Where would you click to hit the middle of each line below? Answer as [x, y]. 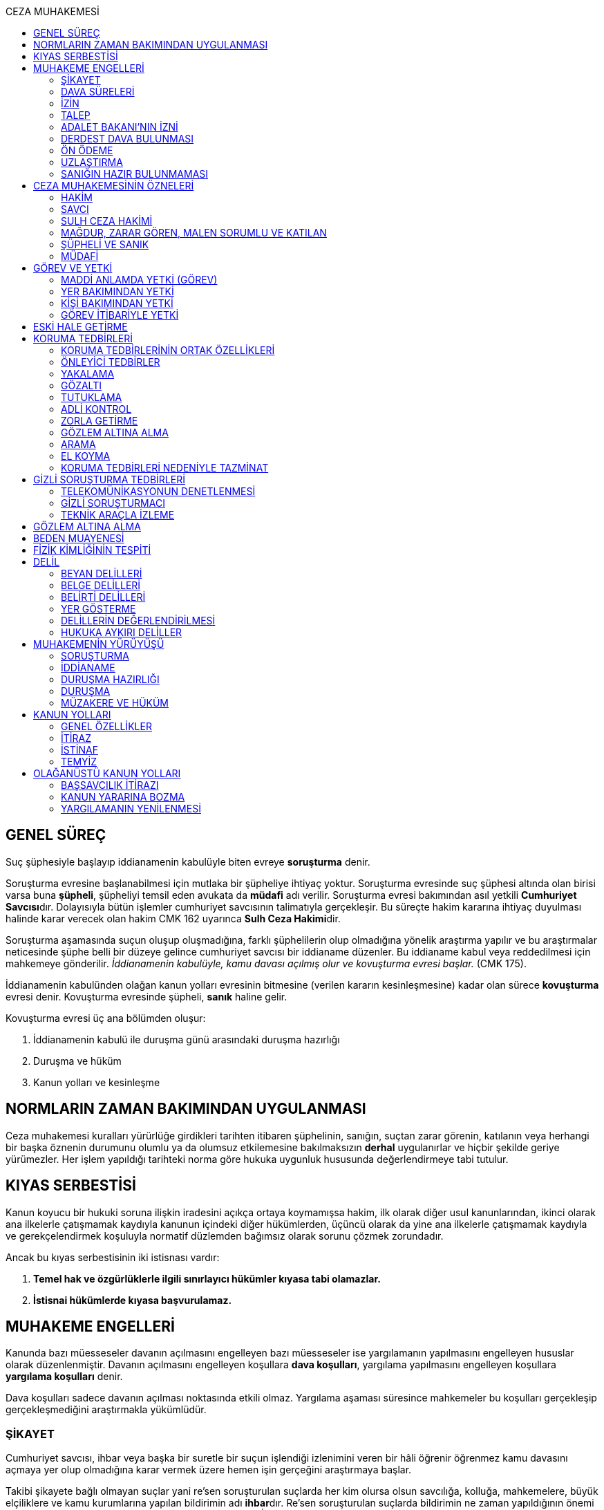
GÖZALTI [81, 385]
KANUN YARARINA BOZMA [123, 797]
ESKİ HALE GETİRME [81, 327]
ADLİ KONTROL [96, 409]
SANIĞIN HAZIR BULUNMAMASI [135, 174]
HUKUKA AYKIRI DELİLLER [122, 632]
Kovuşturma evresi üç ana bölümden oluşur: [106, 1018]
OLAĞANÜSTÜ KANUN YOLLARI [107, 773]
